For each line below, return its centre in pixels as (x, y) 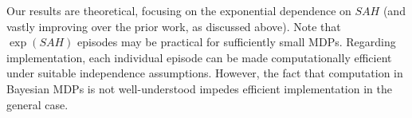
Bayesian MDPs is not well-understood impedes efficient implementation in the (199, 88)
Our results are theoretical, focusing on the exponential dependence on (179, 10)
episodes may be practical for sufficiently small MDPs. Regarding (237, 42)
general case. (37, 104)
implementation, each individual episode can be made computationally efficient (199, 57)
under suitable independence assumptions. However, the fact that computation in (205, 73)
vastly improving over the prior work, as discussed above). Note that (174, 26)
